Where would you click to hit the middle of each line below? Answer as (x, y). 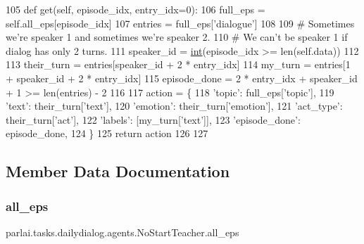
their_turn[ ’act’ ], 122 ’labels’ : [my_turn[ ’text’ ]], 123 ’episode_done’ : (153, 119)
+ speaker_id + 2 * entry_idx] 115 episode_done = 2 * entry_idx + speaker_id (182, 78)
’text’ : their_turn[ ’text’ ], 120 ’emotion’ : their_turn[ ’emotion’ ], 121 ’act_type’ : (174, 106)
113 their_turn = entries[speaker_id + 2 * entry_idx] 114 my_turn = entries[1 (178, 64)
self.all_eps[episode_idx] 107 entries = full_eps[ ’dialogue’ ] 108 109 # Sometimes (180, 23)
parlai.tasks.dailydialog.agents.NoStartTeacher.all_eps (123, 232)
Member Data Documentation (118, 171)
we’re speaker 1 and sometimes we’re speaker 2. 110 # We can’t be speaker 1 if (177, 37)
